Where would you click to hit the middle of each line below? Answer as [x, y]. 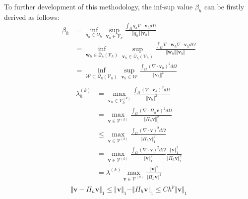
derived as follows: [32, 17]
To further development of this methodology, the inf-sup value [98, 6]
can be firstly [224, 6]
